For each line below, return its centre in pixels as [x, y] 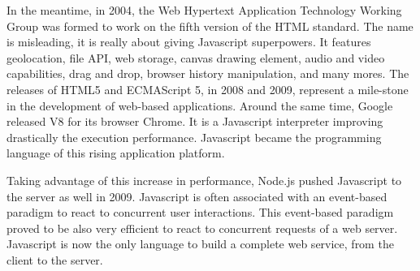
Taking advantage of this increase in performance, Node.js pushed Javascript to [204, 180]
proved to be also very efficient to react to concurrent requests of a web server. [202, 228]
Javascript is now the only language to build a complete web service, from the [200, 244]
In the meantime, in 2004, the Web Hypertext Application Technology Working [204, 10]
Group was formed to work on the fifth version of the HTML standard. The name [210, 26]
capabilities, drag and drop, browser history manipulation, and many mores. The [208, 73]
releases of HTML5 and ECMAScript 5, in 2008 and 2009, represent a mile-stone [208, 89]
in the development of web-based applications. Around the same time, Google [200, 105]
